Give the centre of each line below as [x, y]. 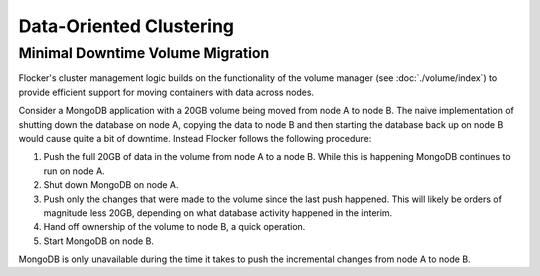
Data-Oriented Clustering [126, 26]
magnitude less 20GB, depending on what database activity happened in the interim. [218, 212]
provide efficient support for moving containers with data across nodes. [166, 92]
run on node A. [74, 171]
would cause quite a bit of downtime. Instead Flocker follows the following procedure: [195, 138]
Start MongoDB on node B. [99, 241]
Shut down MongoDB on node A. [111, 185]
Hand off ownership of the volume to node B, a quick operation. [174, 227]
